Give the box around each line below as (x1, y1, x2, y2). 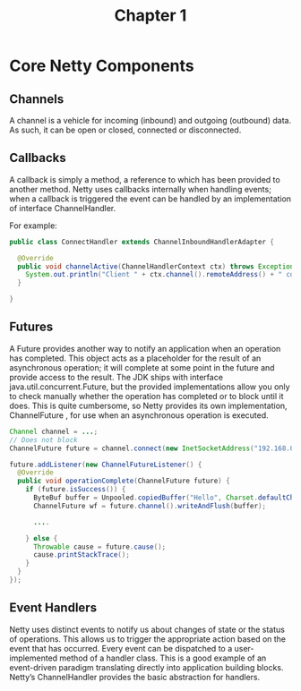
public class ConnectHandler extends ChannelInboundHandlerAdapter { (9, 237, 275, 246)
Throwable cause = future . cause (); (32, 542, 167, 551)
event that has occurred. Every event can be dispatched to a (9, 643, 233, 653)
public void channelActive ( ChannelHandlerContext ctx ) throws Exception (17, 261, 295, 271)
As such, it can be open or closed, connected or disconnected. (9, 124, 242, 135)
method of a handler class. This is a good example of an (59, 653, 267, 663)
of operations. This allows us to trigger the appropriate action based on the (9, 633, 287, 644)
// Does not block (9, 435, 78, 444)
